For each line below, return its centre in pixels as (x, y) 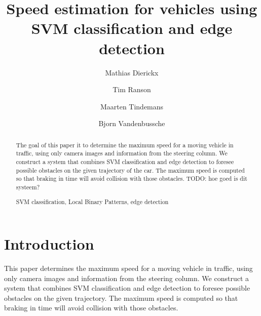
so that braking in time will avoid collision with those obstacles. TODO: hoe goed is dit (132, 179)
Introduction (49, 244)
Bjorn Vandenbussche (132, 123)
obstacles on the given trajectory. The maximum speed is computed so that (121, 298)
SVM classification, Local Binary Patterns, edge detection (92, 201)
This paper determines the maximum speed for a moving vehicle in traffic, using (128, 268)
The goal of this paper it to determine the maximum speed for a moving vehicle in (125, 145)
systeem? (28, 187)
